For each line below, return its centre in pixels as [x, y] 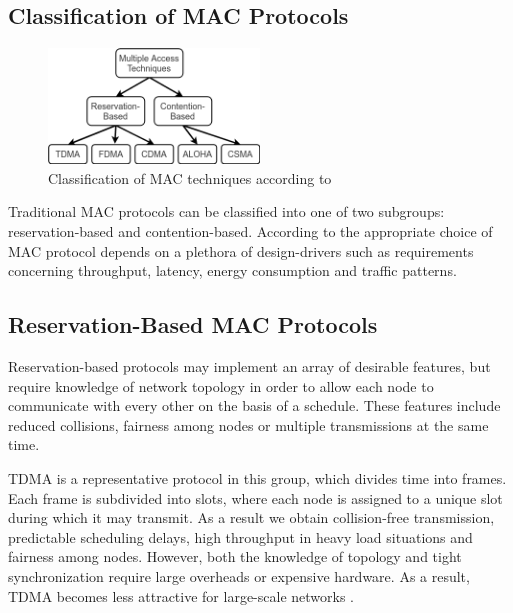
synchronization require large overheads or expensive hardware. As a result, [239, 575]
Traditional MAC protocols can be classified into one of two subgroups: [226, 211]
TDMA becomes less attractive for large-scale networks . [181, 595]
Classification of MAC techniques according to [190, 177]
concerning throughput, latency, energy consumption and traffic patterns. [232, 270]
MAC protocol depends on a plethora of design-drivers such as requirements [241, 250]
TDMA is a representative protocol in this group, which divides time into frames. [257, 478]
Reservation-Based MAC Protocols [193, 324]
